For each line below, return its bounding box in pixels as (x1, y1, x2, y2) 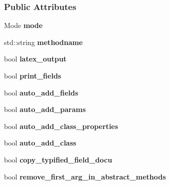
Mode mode (4, 20, 43, 30)
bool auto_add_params (4, 104, 86, 114)
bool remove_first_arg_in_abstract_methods (4, 171, 166, 181)
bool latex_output (4, 53, 67, 64)
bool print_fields (4, 70, 61, 80)
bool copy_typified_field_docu (4, 154, 112, 164)
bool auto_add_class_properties (4, 120, 118, 131)
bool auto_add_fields (4, 87, 78, 97)
